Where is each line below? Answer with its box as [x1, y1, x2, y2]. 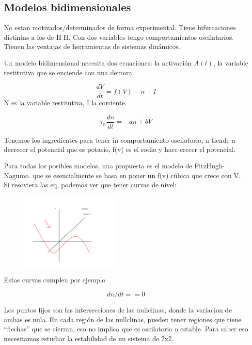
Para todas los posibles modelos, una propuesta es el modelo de [4, 161, 192, 171]
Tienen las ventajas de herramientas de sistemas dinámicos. [4, 41, 180, 51]
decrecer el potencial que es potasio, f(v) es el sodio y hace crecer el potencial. [4, 144, 236, 154]
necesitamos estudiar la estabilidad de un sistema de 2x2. [4, 333, 174, 343]
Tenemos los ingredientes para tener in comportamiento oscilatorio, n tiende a [4, 134, 236, 145]
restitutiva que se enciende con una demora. [4, 67, 134, 77]
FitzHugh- [194, 161, 225, 171]
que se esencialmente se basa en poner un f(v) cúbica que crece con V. [32, 170, 241, 180]
